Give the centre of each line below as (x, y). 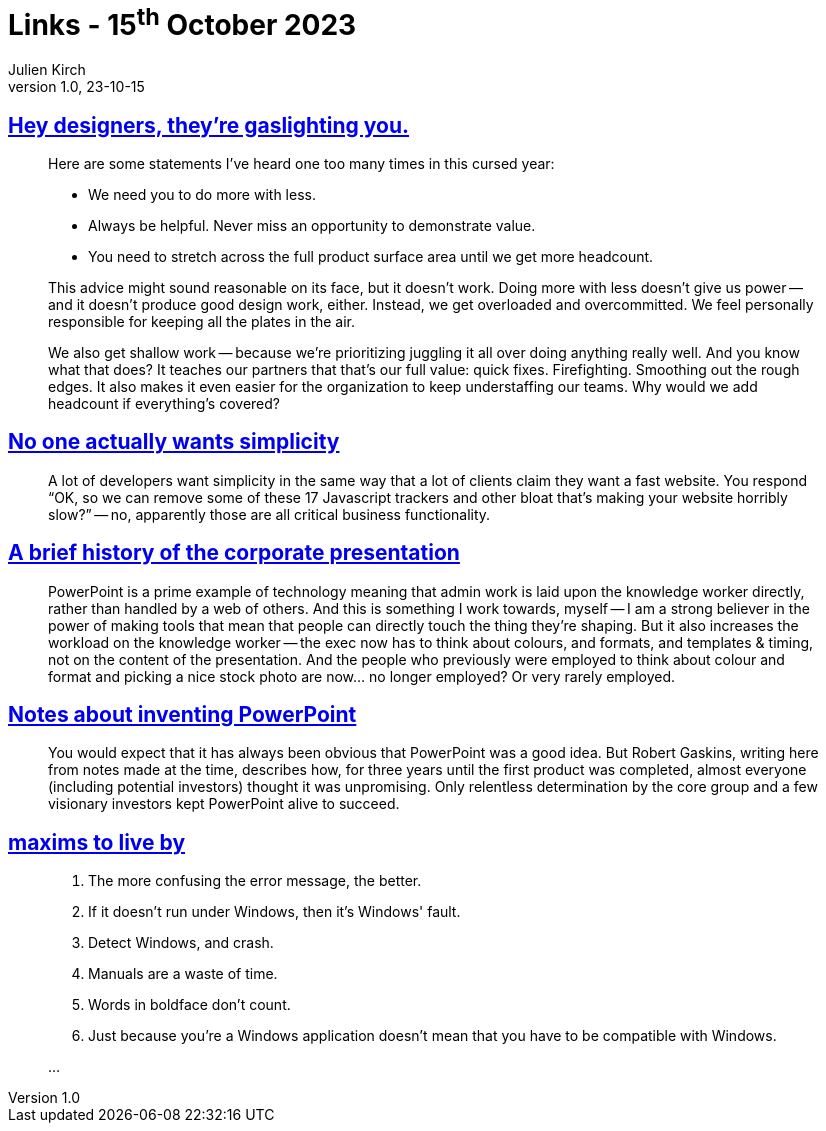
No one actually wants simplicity (174, 442)
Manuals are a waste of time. (183, 974)
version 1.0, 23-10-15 (76, 87)
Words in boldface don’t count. (189, 1005)
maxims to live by (97, 842)
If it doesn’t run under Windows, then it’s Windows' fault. (274, 912)
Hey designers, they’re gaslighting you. (209, 125)
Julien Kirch (47, 70)
